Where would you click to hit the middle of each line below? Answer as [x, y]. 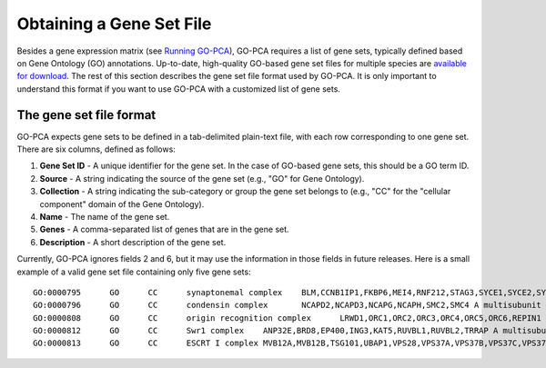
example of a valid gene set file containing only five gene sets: [134, 272]
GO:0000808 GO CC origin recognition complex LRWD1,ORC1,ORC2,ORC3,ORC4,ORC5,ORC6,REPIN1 [287, 318]
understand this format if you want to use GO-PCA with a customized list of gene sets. [179, 89]
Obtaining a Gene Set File [114, 24]
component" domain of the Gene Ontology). [122, 204]
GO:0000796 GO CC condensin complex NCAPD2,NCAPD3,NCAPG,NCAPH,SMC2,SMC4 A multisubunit [287, 305]
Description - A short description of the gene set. [133, 242]
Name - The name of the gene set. [105, 216]
